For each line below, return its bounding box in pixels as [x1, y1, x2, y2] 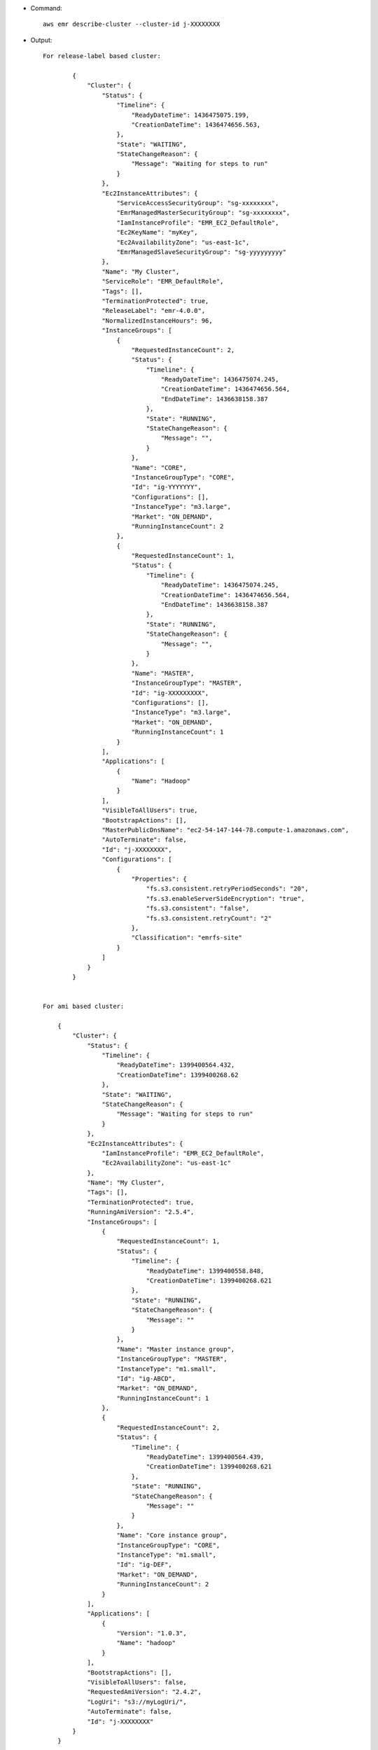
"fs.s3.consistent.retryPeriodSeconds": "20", [146, 885, 309, 892]
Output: [30, 36, 52, 44]
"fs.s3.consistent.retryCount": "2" [146, 914, 272, 922]
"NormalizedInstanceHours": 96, [101, 316, 213, 325]
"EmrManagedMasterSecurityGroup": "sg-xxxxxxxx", [116, 209, 290, 217]
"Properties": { [131, 875, 187, 883]
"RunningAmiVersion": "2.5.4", [87, 1208, 195, 1216]
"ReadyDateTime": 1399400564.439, [146, 1453, 265, 1461]
